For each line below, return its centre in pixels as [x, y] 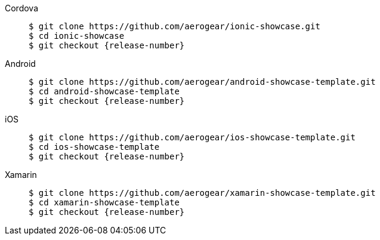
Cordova [22, 8]
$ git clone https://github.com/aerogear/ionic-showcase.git [174, 26]
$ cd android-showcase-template [104, 91]
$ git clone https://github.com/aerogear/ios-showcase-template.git [192, 137]
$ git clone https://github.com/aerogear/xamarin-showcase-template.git [202, 193]
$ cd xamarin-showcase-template [104, 202]
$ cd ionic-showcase [77, 36]
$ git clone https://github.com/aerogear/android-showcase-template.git [202, 82]
